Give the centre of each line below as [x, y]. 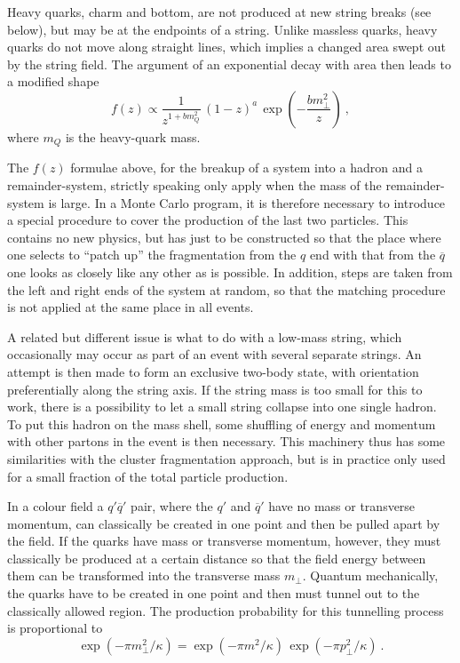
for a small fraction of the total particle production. [148, 476]
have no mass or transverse [342, 506]
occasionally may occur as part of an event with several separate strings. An [214, 354]
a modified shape [53, 81]
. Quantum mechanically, [370, 575]
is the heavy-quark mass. [133, 136]
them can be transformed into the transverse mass [144, 575]
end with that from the [373, 255]
